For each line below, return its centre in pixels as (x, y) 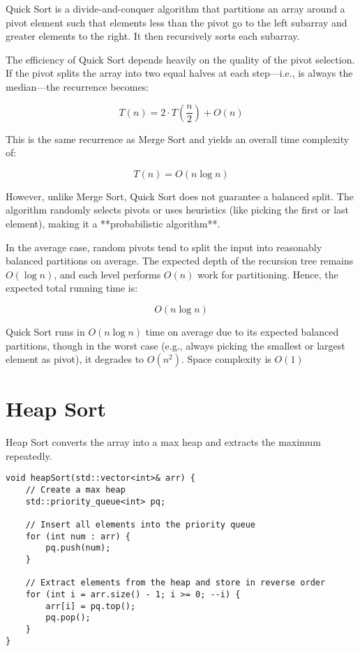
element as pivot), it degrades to (75, 359)
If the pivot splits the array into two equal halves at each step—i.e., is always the (179, 73)
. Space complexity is (226, 359)
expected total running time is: (72, 288)
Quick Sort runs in (45, 331)
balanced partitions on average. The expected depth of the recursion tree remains (180, 261)
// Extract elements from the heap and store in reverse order (175, 583)
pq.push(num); (78, 548)
